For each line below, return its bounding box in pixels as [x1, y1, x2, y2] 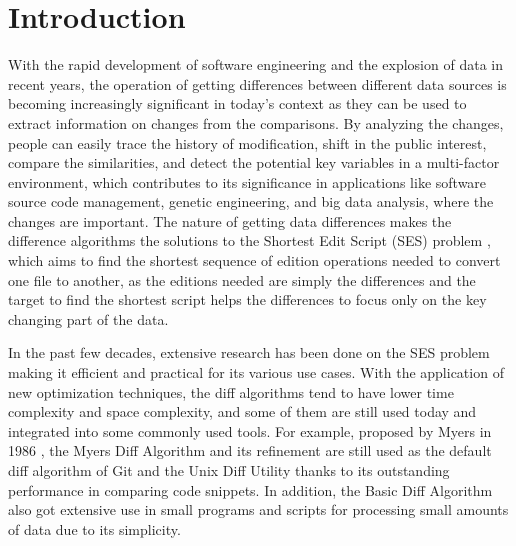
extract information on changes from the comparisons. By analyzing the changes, [8, 112, 504, 133]
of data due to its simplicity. [8, 518, 181, 539]
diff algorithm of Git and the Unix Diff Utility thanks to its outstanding [8, 460, 450, 480]
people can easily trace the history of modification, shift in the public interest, [8, 132, 487, 153]
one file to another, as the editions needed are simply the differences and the [8, 269, 476, 290]
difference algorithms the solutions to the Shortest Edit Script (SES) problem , [8, 230, 491, 251]
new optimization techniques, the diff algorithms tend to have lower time [8, 381, 454, 402]
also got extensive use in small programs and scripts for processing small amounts [8, 499, 509, 520]
